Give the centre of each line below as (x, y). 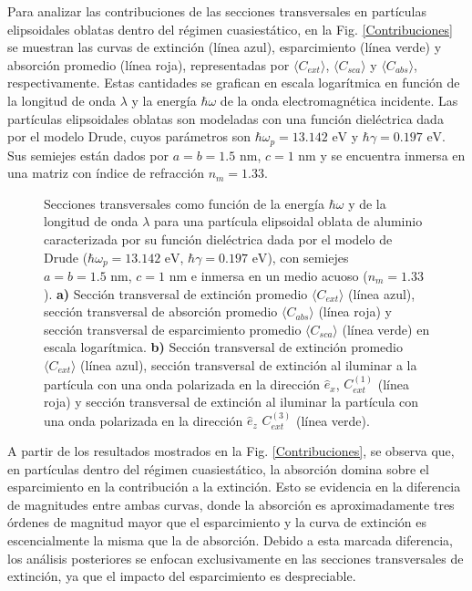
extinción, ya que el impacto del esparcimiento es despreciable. (182, 576)
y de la (367, 203)
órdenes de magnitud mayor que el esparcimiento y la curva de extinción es (217, 522)
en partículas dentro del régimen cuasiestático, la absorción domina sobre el (218, 468)
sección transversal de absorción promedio (161, 311)
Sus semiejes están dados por (88, 155)
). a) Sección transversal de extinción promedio (176, 293)
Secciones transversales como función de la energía (184, 203)
